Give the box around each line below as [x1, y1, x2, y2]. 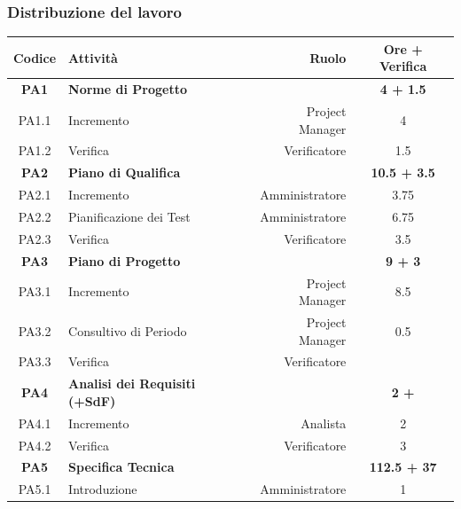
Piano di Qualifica [68, 163, 181, 182]
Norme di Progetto [68, 80, 187, 98]
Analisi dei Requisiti [68, 374, 196, 393]
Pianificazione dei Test [68, 207, 191, 225]
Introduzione [68, 480, 137, 498]
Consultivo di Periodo [68, 321, 187, 340]
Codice [13, 48, 57, 67]
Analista [301, 413, 347, 432]
